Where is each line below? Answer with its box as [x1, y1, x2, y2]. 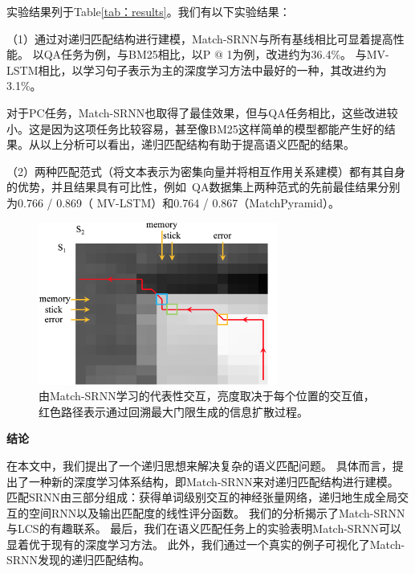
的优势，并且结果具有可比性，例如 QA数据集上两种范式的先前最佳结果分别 [6, 178, 401, 195]
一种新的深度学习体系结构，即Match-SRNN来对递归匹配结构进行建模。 [28, 473, 399, 489]
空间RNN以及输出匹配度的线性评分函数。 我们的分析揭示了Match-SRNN [28, 504, 405, 521]
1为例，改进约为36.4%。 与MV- [226, 46, 389, 63]
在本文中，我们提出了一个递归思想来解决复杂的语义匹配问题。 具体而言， [6, 456, 393, 473]
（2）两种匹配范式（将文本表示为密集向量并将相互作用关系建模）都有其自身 [6, 162, 405, 179]
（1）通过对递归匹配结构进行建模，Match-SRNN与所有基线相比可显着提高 [6, 30, 393, 47]
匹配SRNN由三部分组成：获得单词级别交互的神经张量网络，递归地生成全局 [6, 489, 398, 505]
